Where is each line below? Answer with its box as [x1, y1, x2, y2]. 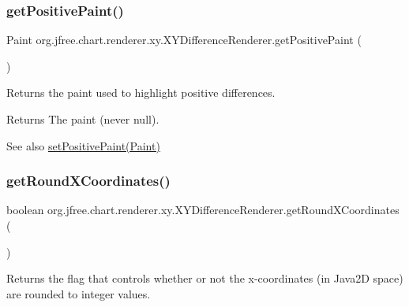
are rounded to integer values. [6, 285, 151, 301]
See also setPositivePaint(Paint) [6, 137, 160, 153]
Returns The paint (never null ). [6, 111, 159, 127]
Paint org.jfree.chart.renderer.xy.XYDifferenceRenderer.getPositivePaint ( [6, 31, 362, 48]
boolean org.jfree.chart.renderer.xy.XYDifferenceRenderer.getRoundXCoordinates [6, 202, 400, 218]
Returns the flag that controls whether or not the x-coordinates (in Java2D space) [6, 270, 403, 287]
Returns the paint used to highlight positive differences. [6, 84, 276, 101]
